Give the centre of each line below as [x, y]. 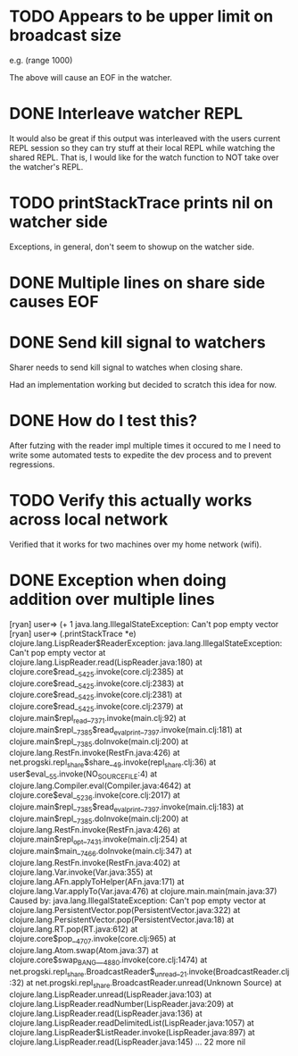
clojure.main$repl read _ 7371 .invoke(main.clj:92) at [98, 719]
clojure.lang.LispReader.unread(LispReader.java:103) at [111, 994]
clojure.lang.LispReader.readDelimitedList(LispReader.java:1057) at [132, 1023]
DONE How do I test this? [103, 421]
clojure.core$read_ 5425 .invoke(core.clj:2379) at [96, 708]
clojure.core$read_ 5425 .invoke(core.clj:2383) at [97, 684]
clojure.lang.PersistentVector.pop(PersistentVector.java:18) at [122, 919]
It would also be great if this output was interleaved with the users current [145, 138]
